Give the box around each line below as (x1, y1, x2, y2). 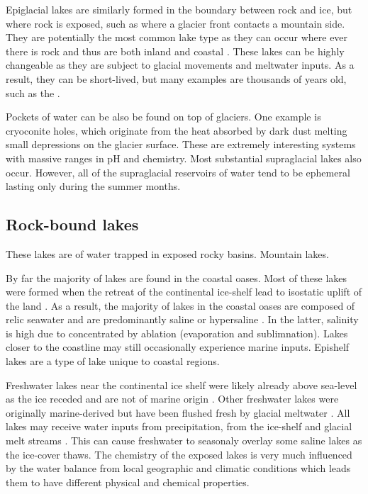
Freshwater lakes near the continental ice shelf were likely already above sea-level (6, 377, 357, 392)
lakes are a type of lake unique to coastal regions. (6, 354, 220, 369)
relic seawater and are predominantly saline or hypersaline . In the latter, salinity (6, 312, 359, 327)
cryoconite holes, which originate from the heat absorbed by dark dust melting (6, 123, 347, 137)
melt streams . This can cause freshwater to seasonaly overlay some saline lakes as (6, 433, 362, 448)
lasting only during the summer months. (6, 179, 181, 193)
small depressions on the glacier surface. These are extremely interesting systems (6, 137, 356, 152)
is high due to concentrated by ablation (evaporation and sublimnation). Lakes (6, 325, 348, 340)
